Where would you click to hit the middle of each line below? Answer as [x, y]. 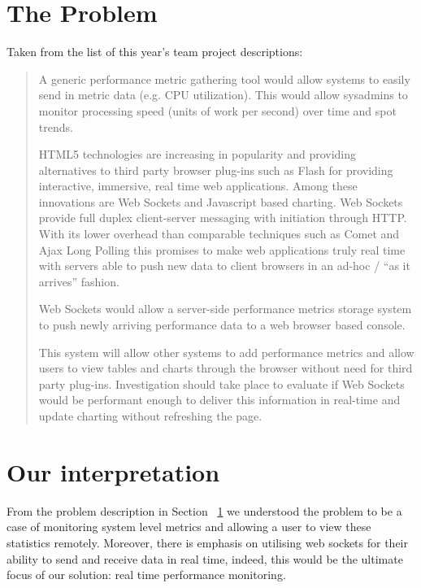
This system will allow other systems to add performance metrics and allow [226, 352]
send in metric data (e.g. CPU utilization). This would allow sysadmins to [223, 95]
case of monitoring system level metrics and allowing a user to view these [189, 527]
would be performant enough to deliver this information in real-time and [219, 400]
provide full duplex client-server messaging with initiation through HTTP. [223, 218]
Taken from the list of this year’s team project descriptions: [155, 52]
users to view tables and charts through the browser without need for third [226, 368]
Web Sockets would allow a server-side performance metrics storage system [225, 309]
